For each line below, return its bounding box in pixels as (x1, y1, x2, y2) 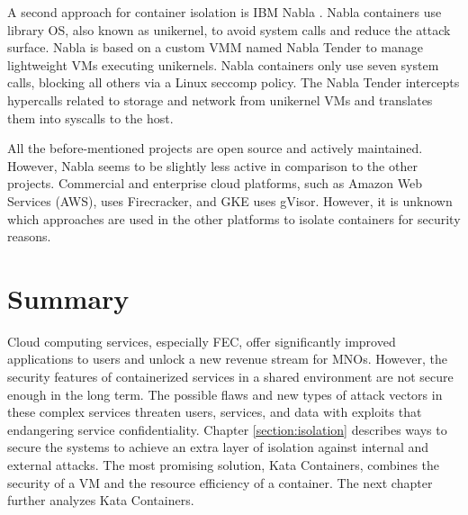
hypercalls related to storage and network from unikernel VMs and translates (7, 90, 433, 109)
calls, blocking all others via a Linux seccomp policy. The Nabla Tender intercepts (7, 73, 460, 92)
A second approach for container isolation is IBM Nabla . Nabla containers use (7, 3, 442, 21)
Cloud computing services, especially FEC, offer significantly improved (7, 331, 396, 350)
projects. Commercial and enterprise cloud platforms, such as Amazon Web (7, 174, 423, 193)
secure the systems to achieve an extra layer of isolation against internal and (7, 438, 429, 456)
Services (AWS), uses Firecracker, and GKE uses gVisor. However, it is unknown (7, 191, 453, 210)
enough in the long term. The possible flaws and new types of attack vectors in (7, 384, 443, 403)
